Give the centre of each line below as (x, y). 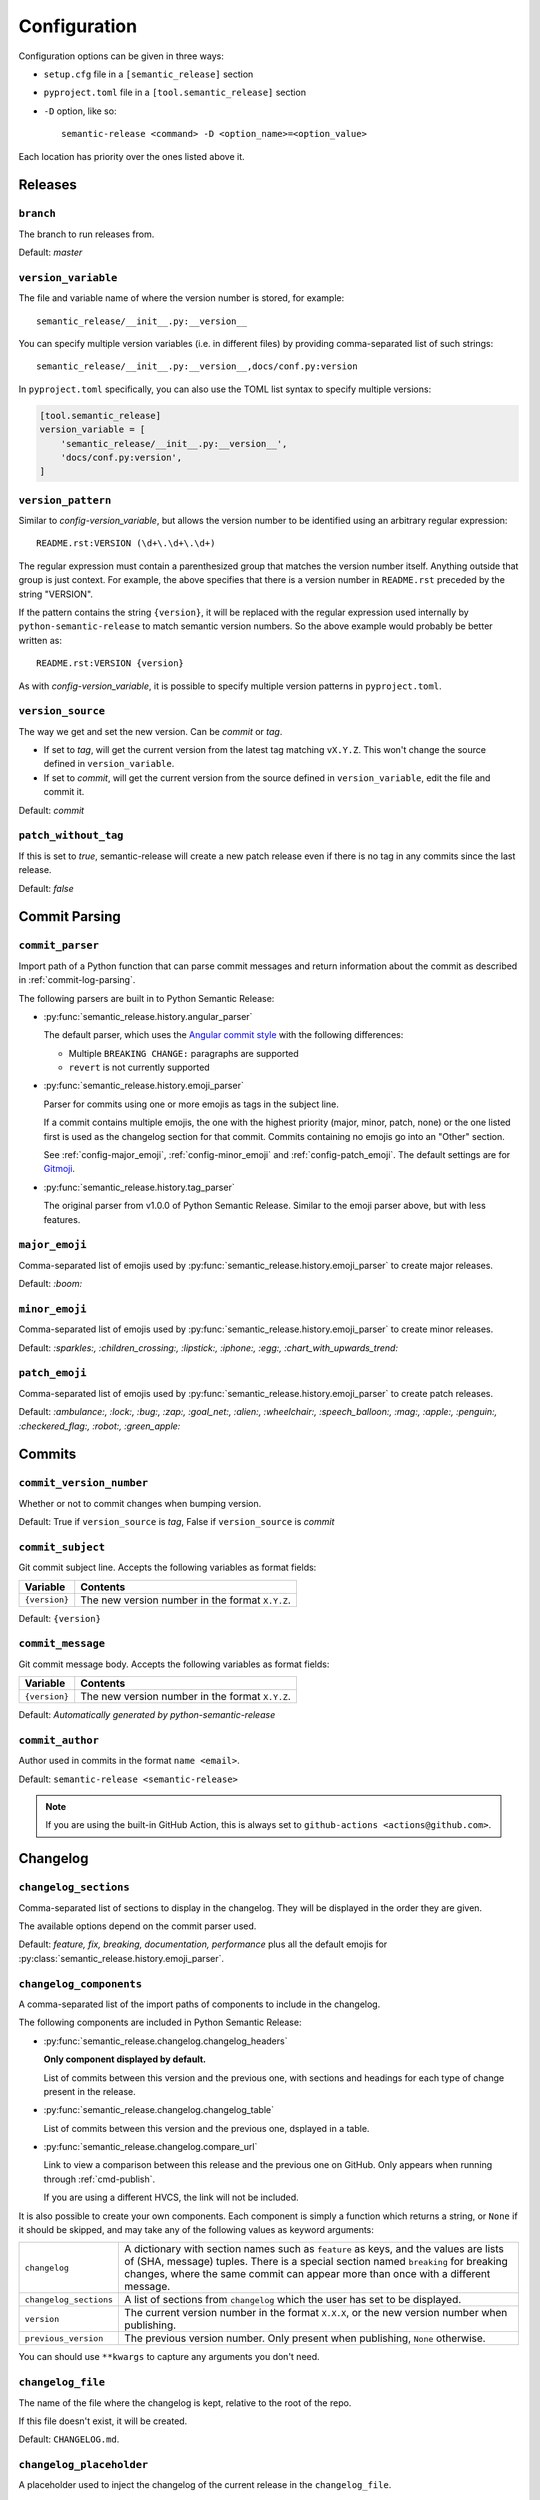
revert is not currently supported (139, 1067)
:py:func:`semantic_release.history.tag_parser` (139, 1187)
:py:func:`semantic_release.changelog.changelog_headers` (165, 2041)
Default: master (50, 252)
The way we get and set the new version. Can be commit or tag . (150, 731)
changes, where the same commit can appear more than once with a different (307, 2274)
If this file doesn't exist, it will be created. (103, 2421)
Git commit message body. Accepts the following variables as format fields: (174, 1664)
